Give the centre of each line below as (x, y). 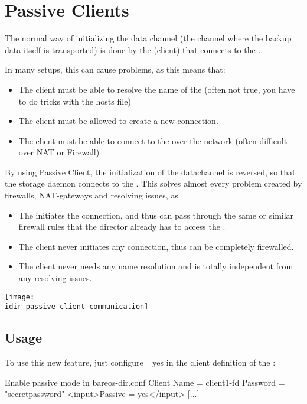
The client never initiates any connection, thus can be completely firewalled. (156, 246)
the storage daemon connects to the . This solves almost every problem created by (153, 183)
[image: (20, 297)
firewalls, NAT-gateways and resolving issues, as (92, 195)
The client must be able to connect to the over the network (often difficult (153, 140)
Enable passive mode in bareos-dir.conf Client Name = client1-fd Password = (145, 382)
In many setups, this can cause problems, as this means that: (115, 69)
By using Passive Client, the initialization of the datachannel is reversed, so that (150, 172)
